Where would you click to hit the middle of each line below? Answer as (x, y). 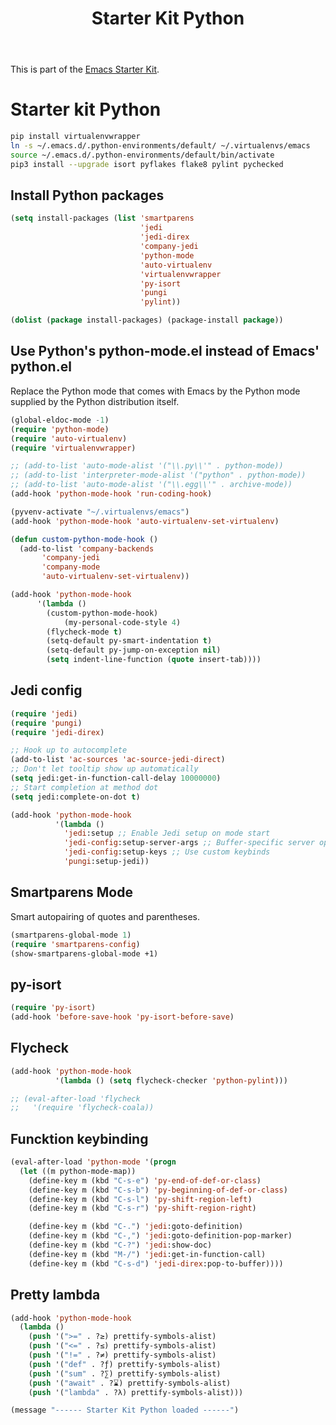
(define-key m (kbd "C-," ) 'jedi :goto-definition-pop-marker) (160, 1236)
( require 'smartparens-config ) (75, 944)
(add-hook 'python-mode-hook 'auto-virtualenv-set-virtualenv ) (145, 521)
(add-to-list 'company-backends (87, 548)
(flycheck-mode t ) (84, 632)
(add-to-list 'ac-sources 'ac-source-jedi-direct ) (118, 760)
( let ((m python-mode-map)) (78, 1171)
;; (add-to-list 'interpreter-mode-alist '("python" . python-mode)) (158, 475)
